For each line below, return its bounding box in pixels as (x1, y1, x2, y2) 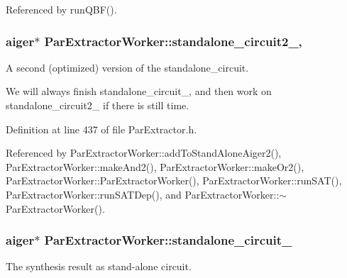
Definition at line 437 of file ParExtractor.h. (6, 121, 197, 136)
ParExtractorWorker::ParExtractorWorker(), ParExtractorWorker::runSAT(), (6, 173, 342, 188)
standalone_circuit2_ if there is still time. (6, 98, 189, 112)
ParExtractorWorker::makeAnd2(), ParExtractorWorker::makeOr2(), (6, 159, 304, 174)
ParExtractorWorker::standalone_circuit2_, (44, 32, 302, 50)
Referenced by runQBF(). (6, 2, 117, 16)
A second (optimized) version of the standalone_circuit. (6, 60, 249, 74)
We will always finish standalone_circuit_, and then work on (6, 84, 272, 99)
